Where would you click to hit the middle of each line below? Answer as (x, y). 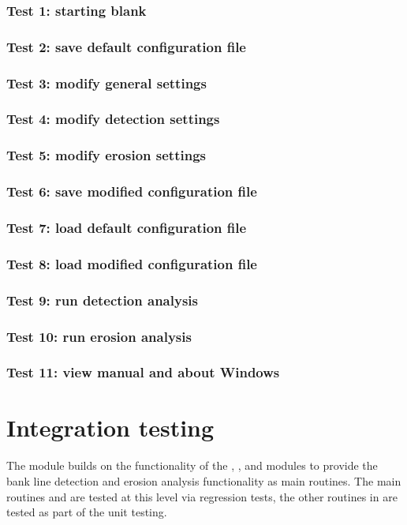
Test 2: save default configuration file (126, 46)
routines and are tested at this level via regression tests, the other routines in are (202, 496)
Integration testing (110, 427)
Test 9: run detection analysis (102, 300)
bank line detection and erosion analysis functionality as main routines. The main (204, 481)
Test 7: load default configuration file (127, 227)
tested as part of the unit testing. (87, 512)
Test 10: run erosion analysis (99, 336)
